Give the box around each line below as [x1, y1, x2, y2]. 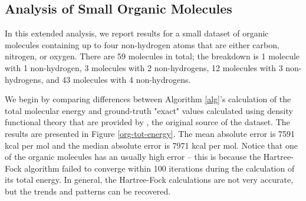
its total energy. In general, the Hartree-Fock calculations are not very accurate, [5, 173, 294, 186]
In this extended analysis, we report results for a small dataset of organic [5, 27, 269, 39]
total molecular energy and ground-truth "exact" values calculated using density [5, 104, 293, 116]
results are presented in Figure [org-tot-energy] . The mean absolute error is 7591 [5, 127, 295, 139]
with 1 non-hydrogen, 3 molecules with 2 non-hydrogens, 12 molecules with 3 [5, 61, 283, 73]
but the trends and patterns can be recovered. [5, 185, 171, 197]
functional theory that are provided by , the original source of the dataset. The [5, 116, 290, 128]
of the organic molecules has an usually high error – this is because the [5, 150, 261, 163]
